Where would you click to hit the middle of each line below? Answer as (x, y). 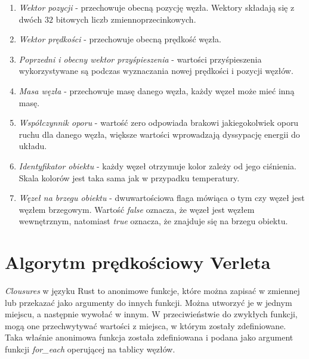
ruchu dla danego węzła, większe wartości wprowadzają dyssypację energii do (159, 134)
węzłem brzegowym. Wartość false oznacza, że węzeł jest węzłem (137, 209)
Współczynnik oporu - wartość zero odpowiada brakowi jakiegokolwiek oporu (159, 123)
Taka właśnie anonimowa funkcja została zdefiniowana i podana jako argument (149, 337)
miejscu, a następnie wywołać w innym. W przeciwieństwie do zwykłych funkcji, (151, 314)
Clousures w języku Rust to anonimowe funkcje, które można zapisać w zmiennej (152, 291)
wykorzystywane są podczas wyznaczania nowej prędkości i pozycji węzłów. (156, 71)
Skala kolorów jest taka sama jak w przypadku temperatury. (129, 177)
